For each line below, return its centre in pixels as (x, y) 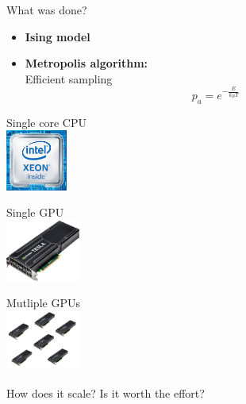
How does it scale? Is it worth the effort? (106, 392)
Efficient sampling (69, 78)
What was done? (47, 10)
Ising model (58, 36)
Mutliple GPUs (43, 303)
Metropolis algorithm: (86, 63)
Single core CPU (46, 122)
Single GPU (35, 212)
